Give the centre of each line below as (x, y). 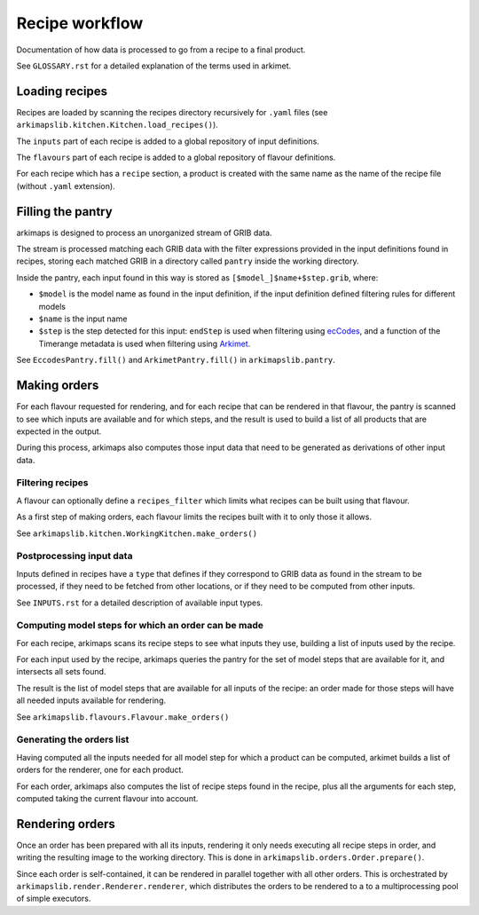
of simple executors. (54, 899)
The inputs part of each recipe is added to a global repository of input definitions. (168, 141)
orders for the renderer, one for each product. (100, 770)
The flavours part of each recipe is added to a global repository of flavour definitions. (176, 158)
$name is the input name (83, 319)
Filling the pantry (64, 212)
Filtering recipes (52, 483)
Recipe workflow (80, 23)
